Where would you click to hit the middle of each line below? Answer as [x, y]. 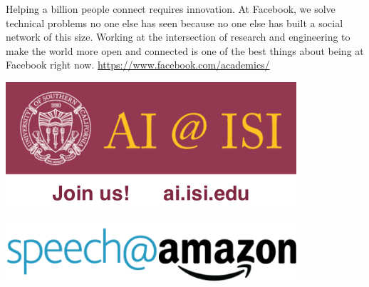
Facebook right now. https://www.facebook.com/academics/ [138, 65]
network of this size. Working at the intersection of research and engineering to [178, 37]
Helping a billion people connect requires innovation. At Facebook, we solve [171, 9]
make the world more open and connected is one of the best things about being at [185, 50]
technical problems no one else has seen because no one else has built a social [175, 22]
